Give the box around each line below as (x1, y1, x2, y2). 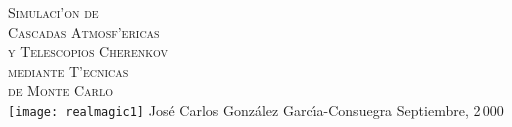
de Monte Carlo (8, 80, 113, 101)
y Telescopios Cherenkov (8, 41, 168, 62)
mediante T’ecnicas (8, 60, 129, 81)
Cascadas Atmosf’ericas (8, 21, 160, 42)
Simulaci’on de (8, 2, 99, 22)
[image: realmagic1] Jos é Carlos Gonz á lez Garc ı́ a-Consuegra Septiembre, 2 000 (8, 99, 504, 120)
